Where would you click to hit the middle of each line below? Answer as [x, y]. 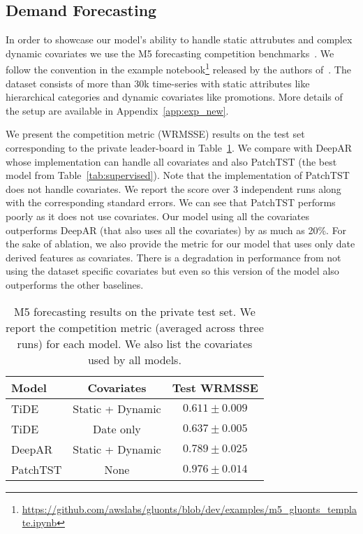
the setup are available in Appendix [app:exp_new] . [117, 110]
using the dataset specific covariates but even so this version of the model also [172, 271]
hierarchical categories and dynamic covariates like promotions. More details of [174, 97]
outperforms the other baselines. [75, 284]
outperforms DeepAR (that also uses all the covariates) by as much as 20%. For [176, 230]
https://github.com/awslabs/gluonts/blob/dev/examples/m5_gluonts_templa [190, 508]
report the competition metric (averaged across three [135, 327]
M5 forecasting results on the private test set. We [134, 311]
